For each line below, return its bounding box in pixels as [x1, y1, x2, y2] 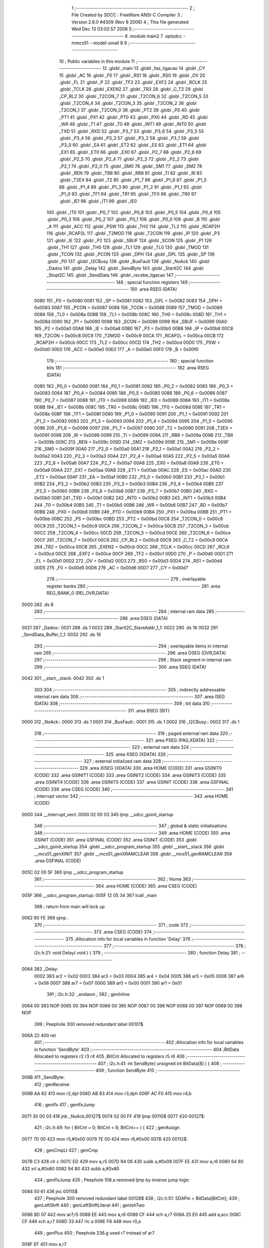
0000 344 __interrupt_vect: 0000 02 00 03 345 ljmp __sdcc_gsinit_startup [21, 811, 174, 817]
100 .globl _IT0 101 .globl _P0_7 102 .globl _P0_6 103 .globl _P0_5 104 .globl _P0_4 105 [46, 209, 221, 215]
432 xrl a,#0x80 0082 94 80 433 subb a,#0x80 [21, 1166, 120, 1172]
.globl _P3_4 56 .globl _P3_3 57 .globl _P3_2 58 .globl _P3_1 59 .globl [59, 135, 199, 141]
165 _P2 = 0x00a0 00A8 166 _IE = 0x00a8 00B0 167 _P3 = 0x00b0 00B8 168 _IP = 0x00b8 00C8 [34, 325, 234, 331]
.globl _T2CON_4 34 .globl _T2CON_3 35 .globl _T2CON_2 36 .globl [59, 100, 197, 106]
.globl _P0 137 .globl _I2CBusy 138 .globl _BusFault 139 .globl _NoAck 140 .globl [46, 258, 210, 264]
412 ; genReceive [34, 1081, 70, 1087]
